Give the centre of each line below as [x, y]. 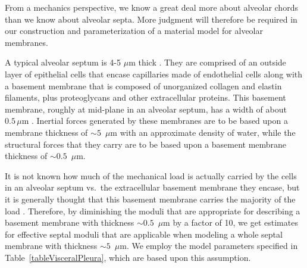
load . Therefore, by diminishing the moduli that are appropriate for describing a [153, 211]
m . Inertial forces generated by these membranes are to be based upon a [155, 121]
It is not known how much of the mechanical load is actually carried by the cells [151, 175]
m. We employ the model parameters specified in [209, 246]
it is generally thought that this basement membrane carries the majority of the [150, 199]
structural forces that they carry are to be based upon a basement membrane [146, 144]
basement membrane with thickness [70, 222]
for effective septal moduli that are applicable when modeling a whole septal [144, 234]
